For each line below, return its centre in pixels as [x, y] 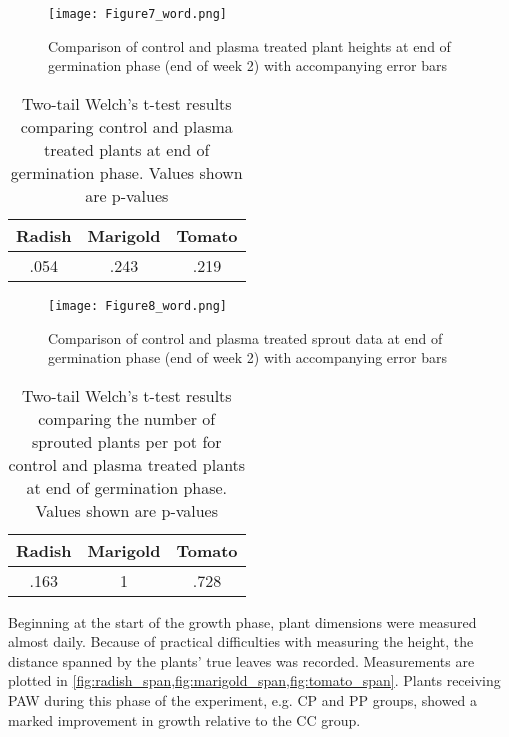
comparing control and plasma [126, 126]
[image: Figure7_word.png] [137, 14]
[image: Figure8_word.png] [137, 305]
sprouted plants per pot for [126, 441]
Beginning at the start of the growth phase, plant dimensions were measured [242, 621]
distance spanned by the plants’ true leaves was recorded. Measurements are [241, 660]
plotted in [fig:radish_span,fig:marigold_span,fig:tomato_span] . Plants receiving [254, 680]
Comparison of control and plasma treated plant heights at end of [249, 45]
